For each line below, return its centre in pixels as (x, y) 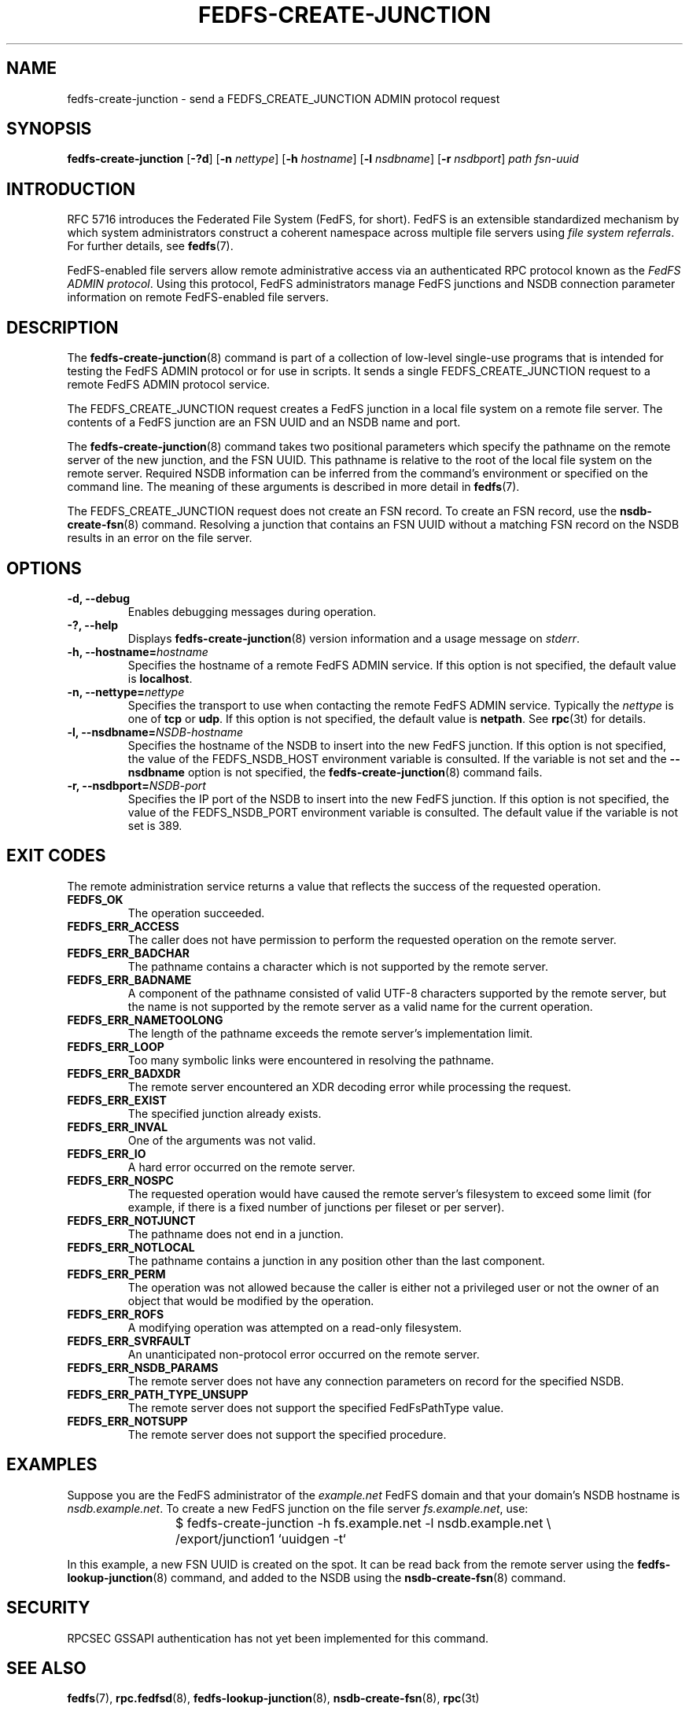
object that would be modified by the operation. (251, 1300)
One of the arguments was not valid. (222, 1140)
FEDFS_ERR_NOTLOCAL (131, 1247)
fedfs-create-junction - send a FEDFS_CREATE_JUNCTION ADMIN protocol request (284, 98)
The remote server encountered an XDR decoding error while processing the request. (350, 1086)
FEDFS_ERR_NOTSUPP (127, 1421)
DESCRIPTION (63, 327)
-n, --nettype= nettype (126, 691)
